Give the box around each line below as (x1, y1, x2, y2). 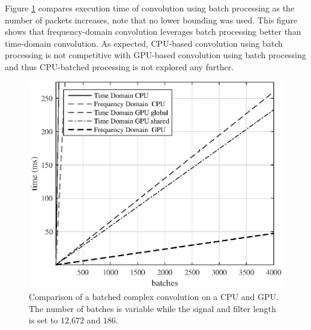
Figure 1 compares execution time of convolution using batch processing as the (5, 2, 295, 14)
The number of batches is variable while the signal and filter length (29, 302, 276, 314)
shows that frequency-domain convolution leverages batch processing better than (5, 25, 301, 38)
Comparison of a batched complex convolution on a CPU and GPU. (29, 290, 279, 303)
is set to (29, 314, 58, 326)
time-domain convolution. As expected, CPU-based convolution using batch (5, 37, 283, 49)
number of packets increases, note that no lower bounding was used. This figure (5, 13, 298, 26)
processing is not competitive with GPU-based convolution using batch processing (5, 49, 306, 61)
